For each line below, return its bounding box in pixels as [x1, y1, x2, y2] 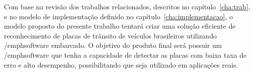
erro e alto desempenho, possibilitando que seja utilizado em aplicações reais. [4, 59, 238, 70]
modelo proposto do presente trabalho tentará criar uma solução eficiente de [4, 21, 236, 31]
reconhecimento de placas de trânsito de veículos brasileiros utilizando [4, 30, 217, 40]
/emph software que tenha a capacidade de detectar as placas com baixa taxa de [4, 49, 247, 60]
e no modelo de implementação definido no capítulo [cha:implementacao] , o [4, 11, 233, 21]
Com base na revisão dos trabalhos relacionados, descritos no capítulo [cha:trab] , [4, 1, 251, 11]
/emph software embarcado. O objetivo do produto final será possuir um [4, 40, 222, 50]
